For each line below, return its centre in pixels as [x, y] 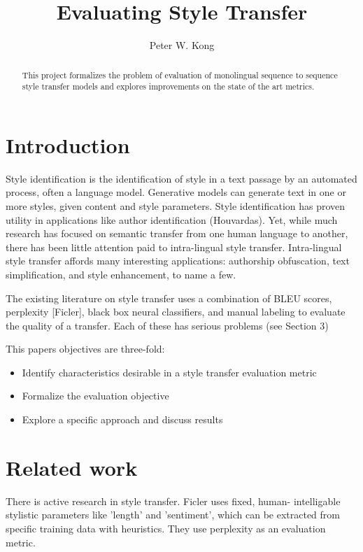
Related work [72, 467]
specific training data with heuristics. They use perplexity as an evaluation [166, 528]
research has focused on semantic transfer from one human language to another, [177, 233]
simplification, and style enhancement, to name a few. [121, 274]
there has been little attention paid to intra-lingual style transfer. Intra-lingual [174, 247]
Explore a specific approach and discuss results [122, 419]
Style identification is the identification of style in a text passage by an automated [181, 178]
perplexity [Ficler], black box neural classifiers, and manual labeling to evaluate [176, 312]
